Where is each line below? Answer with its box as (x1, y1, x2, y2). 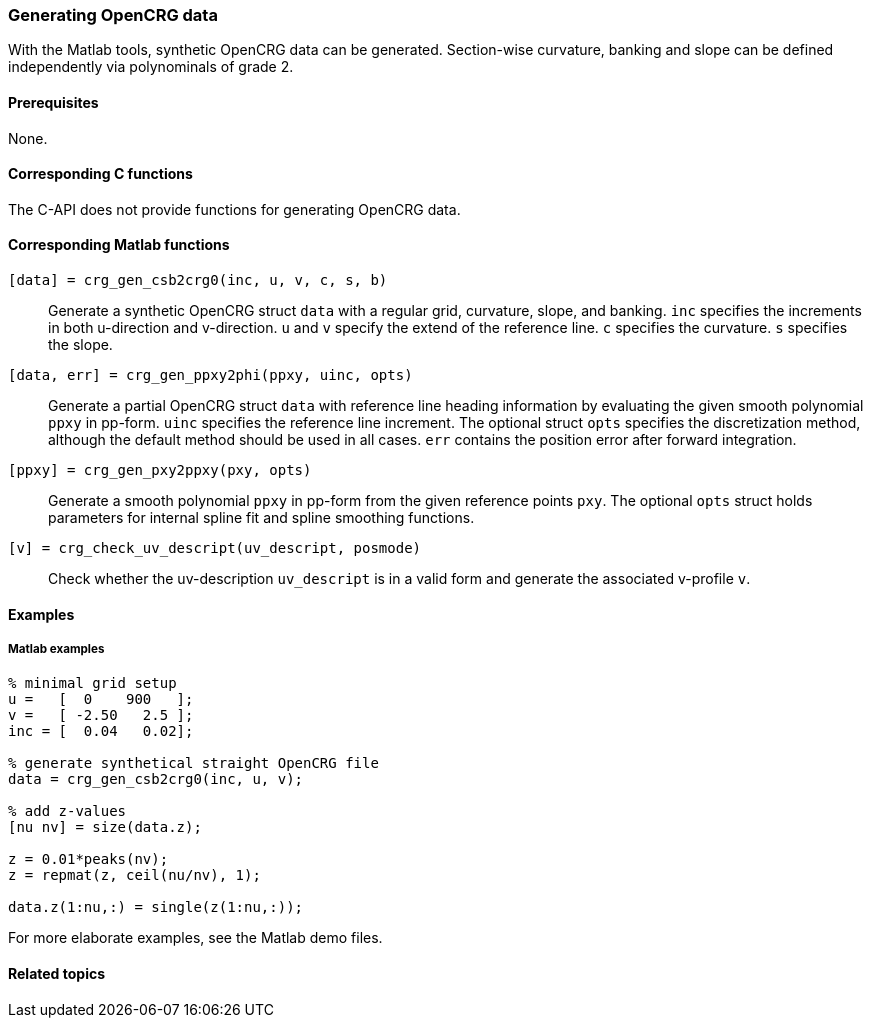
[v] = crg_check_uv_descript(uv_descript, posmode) (8, 540, 422, 557)
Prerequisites (8, 93, 99, 111)
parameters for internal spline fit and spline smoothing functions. (48, 509, 475, 527)
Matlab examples (8, 642, 105, 657)
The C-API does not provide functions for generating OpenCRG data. (8, 200, 461, 218)
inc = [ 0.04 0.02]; (8, 723, 194, 740)
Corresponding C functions (8, 165, 193, 183)
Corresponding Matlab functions (8, 236, 230, 254)
